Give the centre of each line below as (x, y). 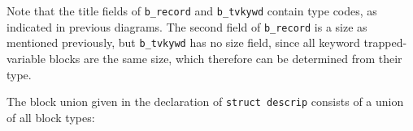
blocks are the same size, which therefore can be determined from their (226, 58)
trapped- (385, 42)
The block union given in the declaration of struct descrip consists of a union (205, 101)
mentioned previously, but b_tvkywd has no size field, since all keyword (183, 42)
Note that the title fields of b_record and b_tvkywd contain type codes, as (192, 11)
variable (26, 58)
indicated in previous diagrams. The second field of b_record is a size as (187, 26)
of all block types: (51, 117)
